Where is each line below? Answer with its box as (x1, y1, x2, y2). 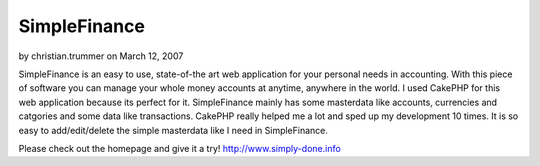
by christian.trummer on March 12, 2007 (18, 50, 184, 62)
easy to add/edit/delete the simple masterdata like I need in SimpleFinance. (18, 124, 329, 136)
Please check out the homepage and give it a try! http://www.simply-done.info (18, 142, 342, 154)
